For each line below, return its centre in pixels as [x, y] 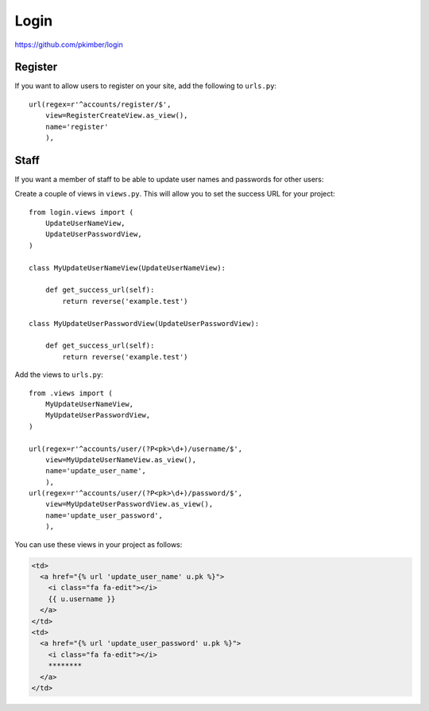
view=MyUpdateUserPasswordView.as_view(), [129, 504]
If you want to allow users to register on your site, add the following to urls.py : [146, 86]
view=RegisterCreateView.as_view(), [116, 116]
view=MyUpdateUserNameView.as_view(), [121, 460]
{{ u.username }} [82, 599]
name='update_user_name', [96, 471]
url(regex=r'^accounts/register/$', [100, 104]
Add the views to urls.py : [59, 375]
